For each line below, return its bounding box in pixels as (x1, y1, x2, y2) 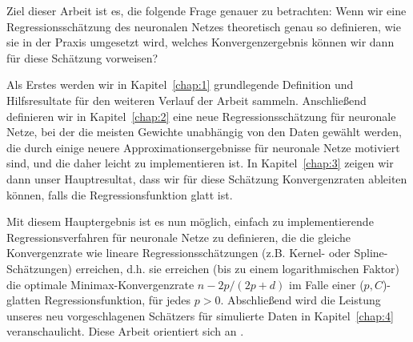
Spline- (354, 244, 388, 261)
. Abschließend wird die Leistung (220, 292, 381, 308)
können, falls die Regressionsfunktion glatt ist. (6, 186, 233, 203)
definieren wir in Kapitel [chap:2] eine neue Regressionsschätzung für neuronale (6, 107, 396, 124)
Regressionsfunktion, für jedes (44, 292, 191, 308)
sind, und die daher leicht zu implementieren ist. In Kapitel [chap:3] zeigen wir (6, 155, 394, 171)
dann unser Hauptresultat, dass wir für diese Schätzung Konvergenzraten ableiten (6, 170, 407, 187)
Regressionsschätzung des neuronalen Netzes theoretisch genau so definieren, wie (6, 18, 401, 34)
